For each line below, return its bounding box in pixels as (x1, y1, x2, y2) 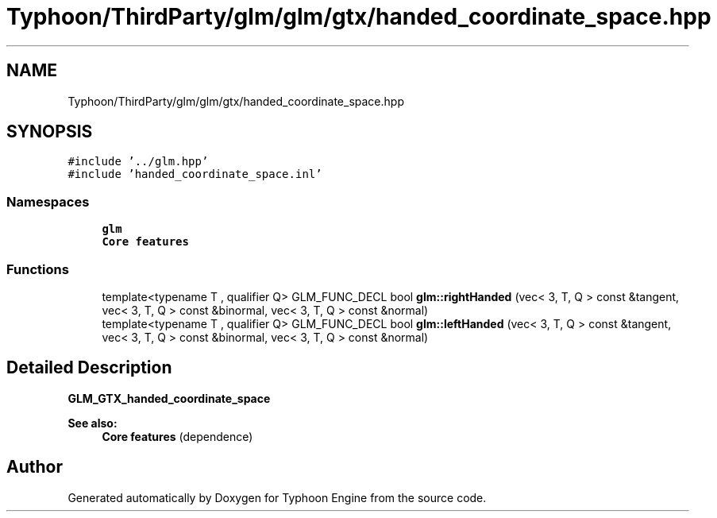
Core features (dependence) (102, 429, 253, 443)
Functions (6, 261, 69, 277)
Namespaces (6, 193, 90, 210)
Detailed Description (6, 358, 172, 378)
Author (6, 457, 63, 477)
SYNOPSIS (6, 122, 93, 142)
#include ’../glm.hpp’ (67, 155, 209, 168)
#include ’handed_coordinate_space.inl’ (67, 168, 322, 181)
